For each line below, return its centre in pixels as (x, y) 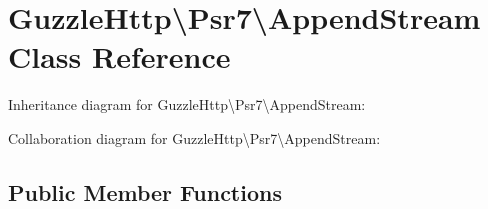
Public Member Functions (145, 191)
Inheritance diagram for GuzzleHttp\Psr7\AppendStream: (187, 104)
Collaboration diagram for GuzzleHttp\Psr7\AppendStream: (194, 137)
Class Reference (119, 56)
